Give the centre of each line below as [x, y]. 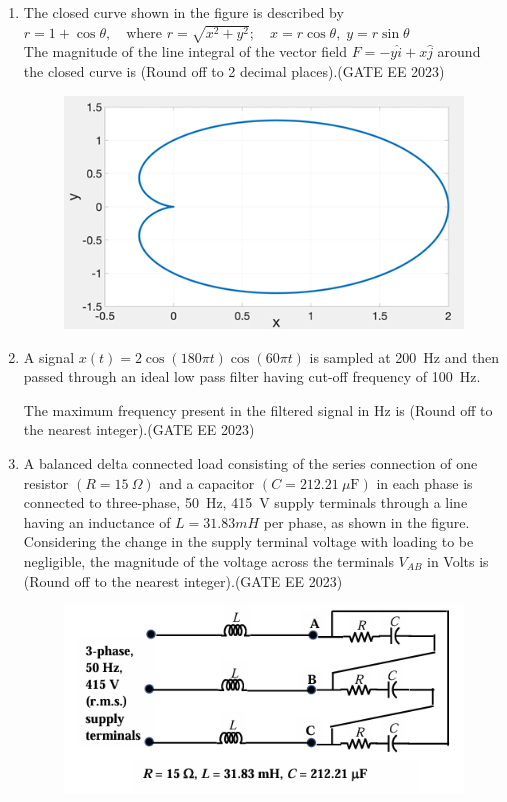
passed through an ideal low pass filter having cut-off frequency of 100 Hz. [252, 376]
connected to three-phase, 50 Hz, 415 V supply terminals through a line [245, 502]
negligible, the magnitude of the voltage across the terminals [208, 561]
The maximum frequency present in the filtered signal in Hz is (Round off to [258, 409]
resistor [46, 482]
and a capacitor [207, 482]
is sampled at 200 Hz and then [404, 356]
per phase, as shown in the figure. [366, 521]
